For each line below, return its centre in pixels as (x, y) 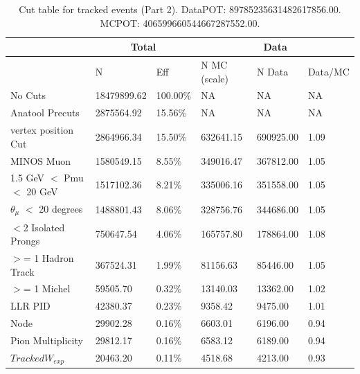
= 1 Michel (47, 288)
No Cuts (28, 95)
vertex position (42, 130)
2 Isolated (44, 227)
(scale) (215, 78)
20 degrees (61, 208)
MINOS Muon (41, 160)
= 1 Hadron (48, 258)
